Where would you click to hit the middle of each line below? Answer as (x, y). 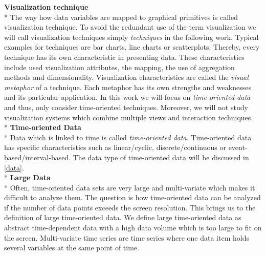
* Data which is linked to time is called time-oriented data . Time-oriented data (128, 137)
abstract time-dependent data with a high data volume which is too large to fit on (133, 228)
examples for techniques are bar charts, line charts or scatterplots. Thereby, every (132, 47)
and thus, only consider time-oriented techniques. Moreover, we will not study (126, 107)
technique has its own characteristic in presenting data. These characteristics (124, 57)
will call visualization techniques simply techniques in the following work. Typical (131, 37)
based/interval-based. (38, 157)
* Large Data (27, 177)
